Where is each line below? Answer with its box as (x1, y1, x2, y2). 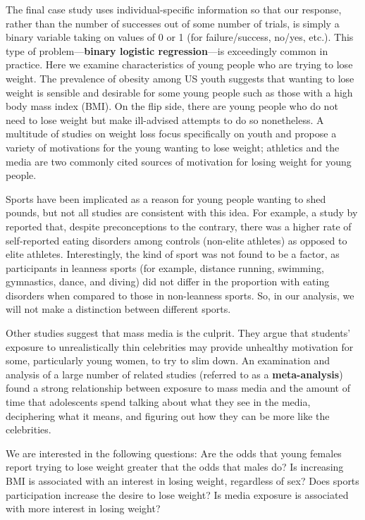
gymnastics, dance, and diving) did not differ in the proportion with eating (6, 274, 330, 289)
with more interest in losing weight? (6, 501, 161, 516)
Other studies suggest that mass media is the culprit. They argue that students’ (6, 326, 351, 340)
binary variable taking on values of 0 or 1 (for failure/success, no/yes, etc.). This (6, 30, 354, 44)
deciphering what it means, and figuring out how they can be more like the (6, 408, 330, 423)
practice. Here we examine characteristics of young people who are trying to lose (6, 57, 353, 72)
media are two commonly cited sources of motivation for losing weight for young (6, 154, 352, 168)
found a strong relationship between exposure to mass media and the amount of (6, 380, 350, 395)
